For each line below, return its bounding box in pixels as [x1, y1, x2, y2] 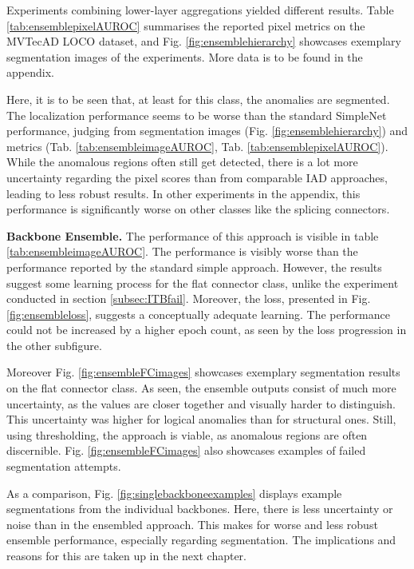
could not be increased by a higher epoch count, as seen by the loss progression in [6, 321, 407, 338]
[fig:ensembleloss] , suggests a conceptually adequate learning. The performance [6, 305, 390, 322]
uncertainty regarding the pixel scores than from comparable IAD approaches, [6, 169, 388, 185]
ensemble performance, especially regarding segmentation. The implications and [6, 531, 396, 548]
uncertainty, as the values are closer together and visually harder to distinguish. [6, 395, 396, 412]
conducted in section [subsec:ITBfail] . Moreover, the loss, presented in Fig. [6, 290, 371, 307]
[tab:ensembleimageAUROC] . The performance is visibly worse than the [6, 243, 358, 260]
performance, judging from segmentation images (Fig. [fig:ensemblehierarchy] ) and [6, 122, 408, 139]
